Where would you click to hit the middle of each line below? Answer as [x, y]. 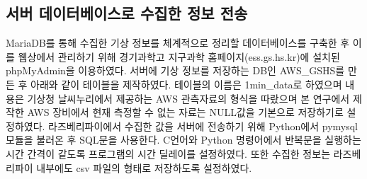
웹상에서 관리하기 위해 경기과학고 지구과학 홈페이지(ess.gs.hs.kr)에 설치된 [179, 56]
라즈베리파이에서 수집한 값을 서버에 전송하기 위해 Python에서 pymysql [203, 126]
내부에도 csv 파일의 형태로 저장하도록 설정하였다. [144, 167]
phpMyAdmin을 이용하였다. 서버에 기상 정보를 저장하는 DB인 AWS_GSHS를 [175, 70]
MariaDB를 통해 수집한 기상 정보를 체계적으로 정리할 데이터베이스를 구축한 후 [178, 43]
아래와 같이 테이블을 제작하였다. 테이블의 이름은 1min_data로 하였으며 [186, 84]
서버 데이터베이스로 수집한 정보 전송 [127, 13]
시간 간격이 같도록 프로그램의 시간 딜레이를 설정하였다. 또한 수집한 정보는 [168, 153]
